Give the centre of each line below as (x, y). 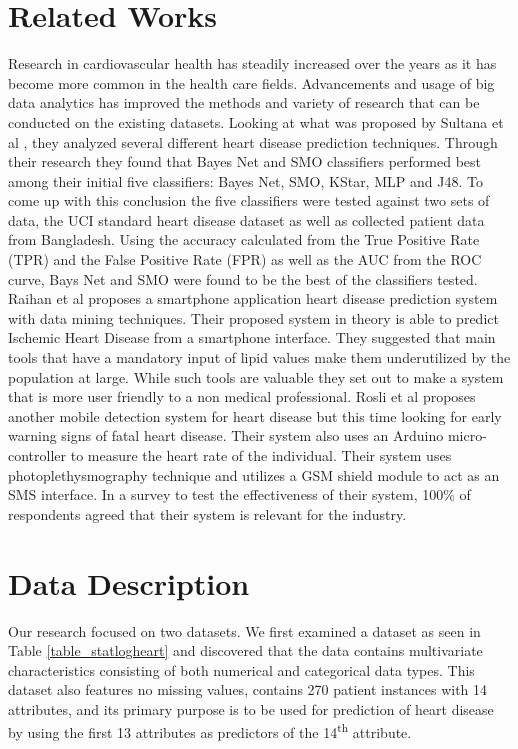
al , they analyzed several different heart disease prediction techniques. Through (253, 141)
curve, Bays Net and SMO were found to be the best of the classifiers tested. (243, 278)
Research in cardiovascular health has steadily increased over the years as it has (252, 63)
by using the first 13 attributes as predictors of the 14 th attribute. (210, 731)
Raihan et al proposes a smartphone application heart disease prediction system (253, 298)
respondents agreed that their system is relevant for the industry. (207, 513)
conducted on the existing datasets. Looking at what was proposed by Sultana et (256, 121)
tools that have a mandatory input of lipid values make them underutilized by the (259, 357)
